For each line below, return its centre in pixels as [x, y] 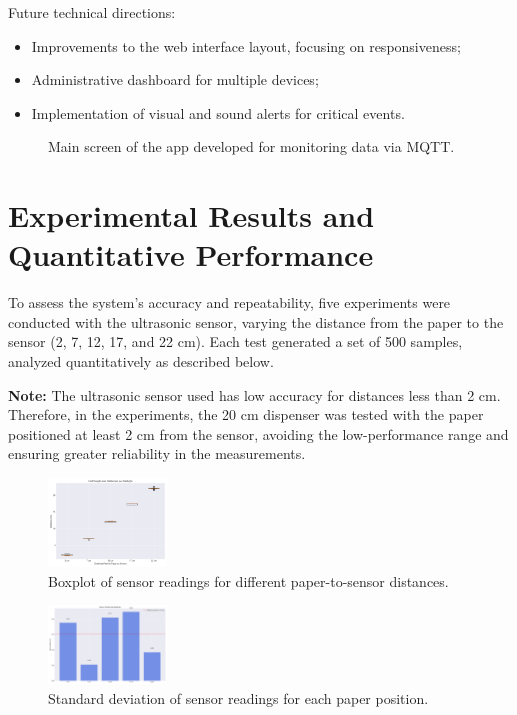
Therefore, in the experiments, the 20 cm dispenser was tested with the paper [246, 414]
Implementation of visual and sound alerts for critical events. [218, 112]
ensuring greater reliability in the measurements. [157, 453]
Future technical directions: [92, 12]
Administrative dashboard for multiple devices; [175, 79]
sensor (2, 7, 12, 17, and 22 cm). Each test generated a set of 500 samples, [235, 341]
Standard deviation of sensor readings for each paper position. [238, 697]
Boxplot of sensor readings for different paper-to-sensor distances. [248, 580]
